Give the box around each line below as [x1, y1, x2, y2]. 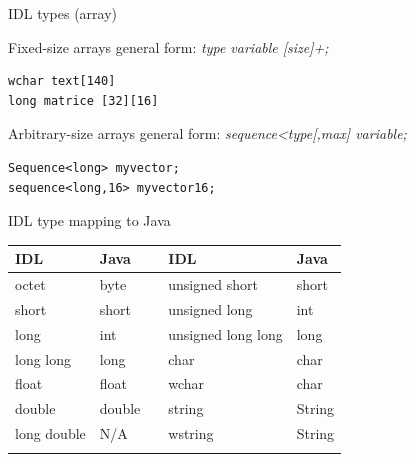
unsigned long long [168, 323, 283, 344]
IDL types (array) [8, 3, 118, 23]
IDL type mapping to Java [8, 210, 171, 231]
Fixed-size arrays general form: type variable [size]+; [8, 36, 329, 57]
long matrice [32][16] [8, 93, 159, 108]
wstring [168, 423, 214, 444]
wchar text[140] [8, 74, 116, 89]
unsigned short [168, 274, 258, 295]
